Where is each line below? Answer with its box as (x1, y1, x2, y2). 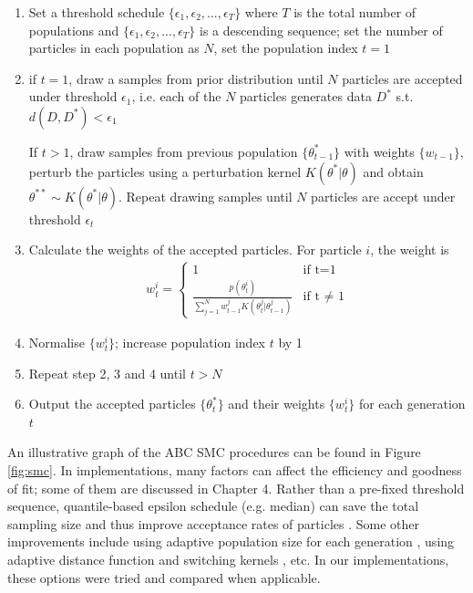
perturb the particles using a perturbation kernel (28, 161, 302, 181)
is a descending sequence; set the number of (200, 20, 443, 39)
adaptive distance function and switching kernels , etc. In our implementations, (7, 549, 449, 568)
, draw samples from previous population (69, 141, 298, 161)
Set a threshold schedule (28, 3, 165, 21)
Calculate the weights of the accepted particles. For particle (28, 240, 362, 259)
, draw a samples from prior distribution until (68, 68, 324, 88)
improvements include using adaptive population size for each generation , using (7, 532, 455, 551)
